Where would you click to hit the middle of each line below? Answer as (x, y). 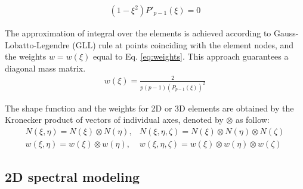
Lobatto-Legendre (37, 44)
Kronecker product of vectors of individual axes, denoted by (114, 120)
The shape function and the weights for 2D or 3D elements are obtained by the (149, 108)
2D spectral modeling (72, 177)
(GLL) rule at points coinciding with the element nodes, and (183, 44)
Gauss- (286, 33)
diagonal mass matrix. (45, 68)
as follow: (252, 120)
